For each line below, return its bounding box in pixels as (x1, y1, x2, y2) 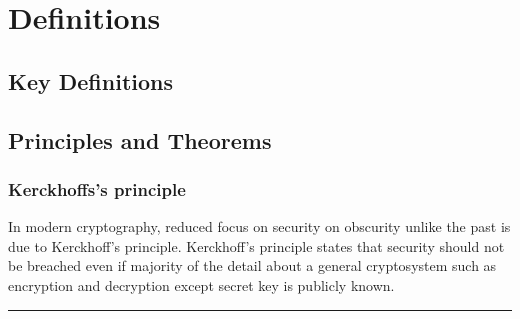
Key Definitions (8, 65, 174, 96)
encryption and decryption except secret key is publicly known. (8, 274, 395, 295)
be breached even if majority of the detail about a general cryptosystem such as (8, 255, 497, 276)
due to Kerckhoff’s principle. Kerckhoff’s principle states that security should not (8, 235, 505, 256)
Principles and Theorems (8, 124, 272, 155)
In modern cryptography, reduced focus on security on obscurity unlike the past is (8, 216, 511, 237)
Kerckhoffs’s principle (8, 176, 186, 201)
